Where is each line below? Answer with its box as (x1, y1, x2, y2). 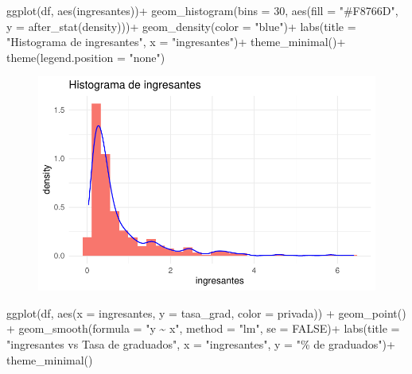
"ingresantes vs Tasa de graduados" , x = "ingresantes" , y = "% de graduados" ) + (6, 335, 395, 352)
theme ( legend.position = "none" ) (6, 48, 165, 65)
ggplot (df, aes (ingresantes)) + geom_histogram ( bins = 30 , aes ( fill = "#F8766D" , (6, 2, 398, 18)
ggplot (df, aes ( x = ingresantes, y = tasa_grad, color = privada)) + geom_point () (6, 304, 406, 321)
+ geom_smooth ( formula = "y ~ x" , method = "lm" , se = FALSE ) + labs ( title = (6, 320, 400, 337)
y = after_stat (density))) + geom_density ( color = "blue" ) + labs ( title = (6, 17, 356, 34)
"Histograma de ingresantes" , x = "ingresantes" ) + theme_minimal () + (6, 33, 346, 50)
